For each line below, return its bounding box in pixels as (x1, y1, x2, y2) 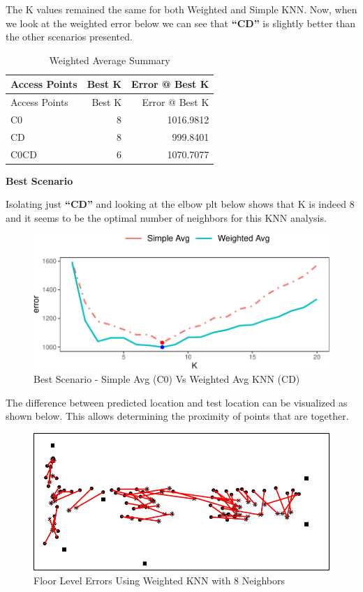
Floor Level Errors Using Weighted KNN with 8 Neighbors (34, 572, 285, 587)
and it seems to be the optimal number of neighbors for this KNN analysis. (6, 211, 327, 225)
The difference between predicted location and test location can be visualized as (6, 395, 348, 409)
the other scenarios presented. (6, 29, 133, 44)
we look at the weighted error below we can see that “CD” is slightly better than (6, 15, 356, 30)
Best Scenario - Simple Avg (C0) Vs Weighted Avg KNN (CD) (34, 372, 300, 386)
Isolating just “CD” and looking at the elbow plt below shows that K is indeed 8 (6, 197, 355, 211)
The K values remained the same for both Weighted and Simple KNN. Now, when (6, 2, 357, 16)
